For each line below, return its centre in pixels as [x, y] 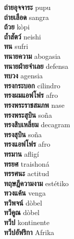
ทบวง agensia [23, 76]
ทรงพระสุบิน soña [28, 115]
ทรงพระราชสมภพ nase [34, 105]
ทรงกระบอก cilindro [32, 85]
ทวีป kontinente [27, 222]
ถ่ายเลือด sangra [26, 17]
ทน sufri [16, 46]
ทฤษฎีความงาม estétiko [36, 183]
